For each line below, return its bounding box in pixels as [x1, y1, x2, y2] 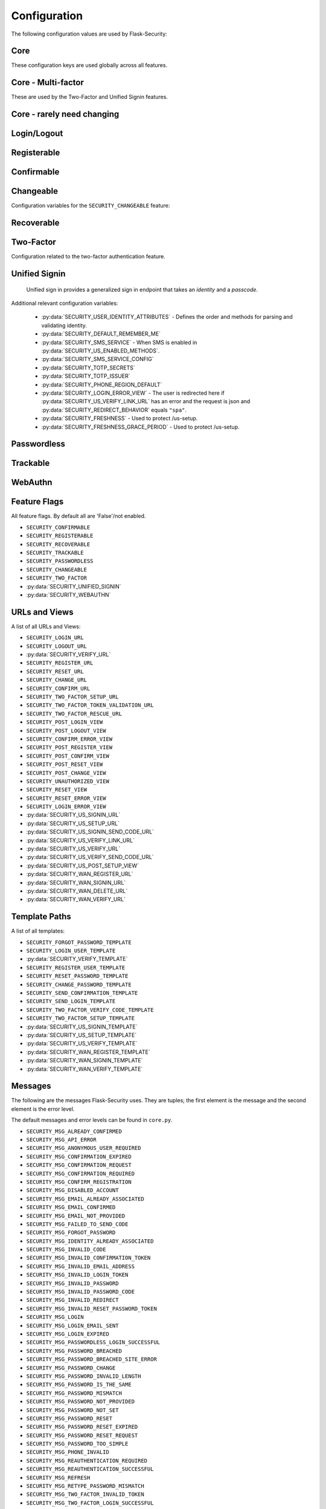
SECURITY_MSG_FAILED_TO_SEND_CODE [26, 1220, 129, 1228]
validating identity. [41, 322, 88, 329]
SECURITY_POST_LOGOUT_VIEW [26, 727, 106, 734]
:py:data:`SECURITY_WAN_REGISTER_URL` [26, 870, 133, 878]
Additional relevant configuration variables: [11, 299, 118, 307]
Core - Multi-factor [11, 77, 84, 88]
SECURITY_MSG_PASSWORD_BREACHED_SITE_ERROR [26, 1356, 157, 1363]
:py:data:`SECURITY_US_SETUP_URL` [26, 820, 120, 827]
